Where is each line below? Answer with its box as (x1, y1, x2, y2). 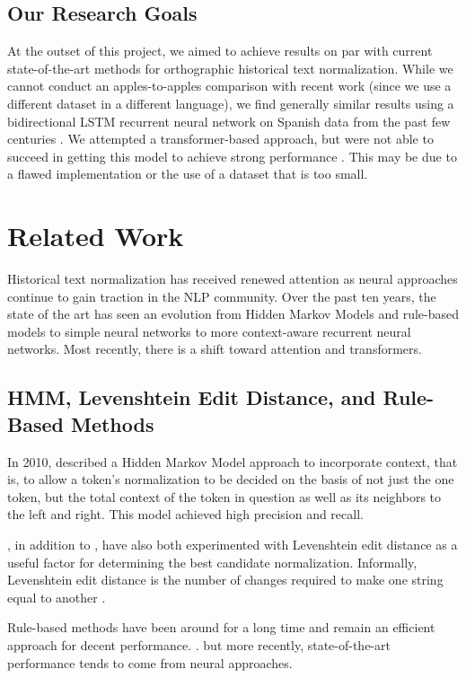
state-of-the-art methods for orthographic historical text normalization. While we (7, 58, 453, 77)
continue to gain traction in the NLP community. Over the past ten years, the (7, 286, 436, 305)
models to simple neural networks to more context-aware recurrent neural (7, 321, 411, 340)
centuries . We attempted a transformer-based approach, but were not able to (7, 129, 434, 148)
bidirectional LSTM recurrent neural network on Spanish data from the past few (7, 111, 451, 130)
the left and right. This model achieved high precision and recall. (7, 505, 364, 524)
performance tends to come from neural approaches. (7, 653, 293, 672)
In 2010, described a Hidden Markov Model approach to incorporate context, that (7, 452, 458, 471)
